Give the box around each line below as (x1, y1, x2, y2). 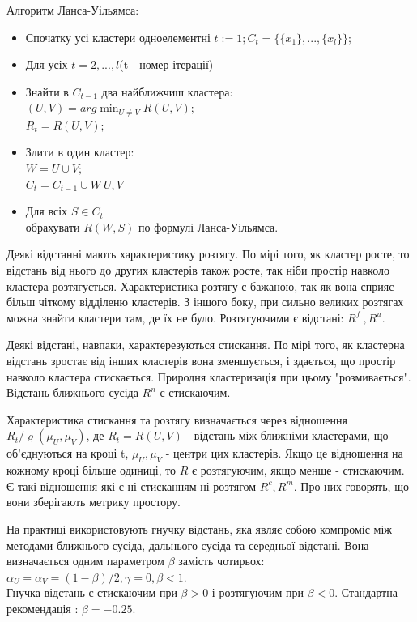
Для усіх (25, 56, 68, 73)
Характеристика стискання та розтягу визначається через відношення (6, 411, 347, 428)
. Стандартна (334, 584, 398, 601)
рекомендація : (6, 599, 79, 616)
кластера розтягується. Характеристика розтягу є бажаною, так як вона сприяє (6, 277, 394, 294)
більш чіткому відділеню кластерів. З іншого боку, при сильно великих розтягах (6, 293, 404, 310)
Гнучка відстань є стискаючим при (6, 584, 177, 601)
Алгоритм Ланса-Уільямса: (6, 2, 139, 18)
